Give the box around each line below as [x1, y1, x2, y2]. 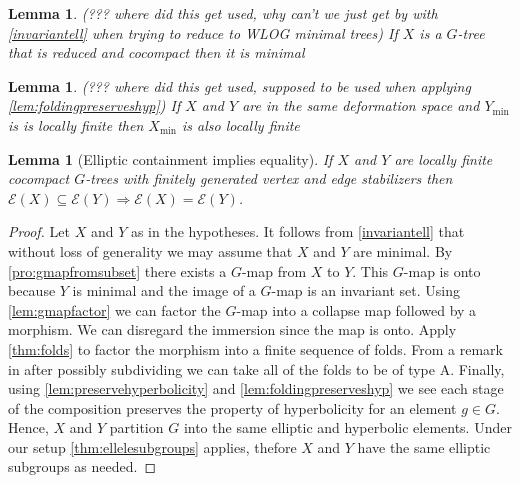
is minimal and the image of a [72, 280, 256, 301]
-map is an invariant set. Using [271, 280, 460, 301]
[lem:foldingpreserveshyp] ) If [8, 95, 181, 116]
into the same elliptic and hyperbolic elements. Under [183, 417, 512, 438]
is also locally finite [182, 114, 300, 135]
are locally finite [394, 148, 493, 169]
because [8, 280, 56, 301]
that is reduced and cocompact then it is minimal [8, 42, 305, 63]
